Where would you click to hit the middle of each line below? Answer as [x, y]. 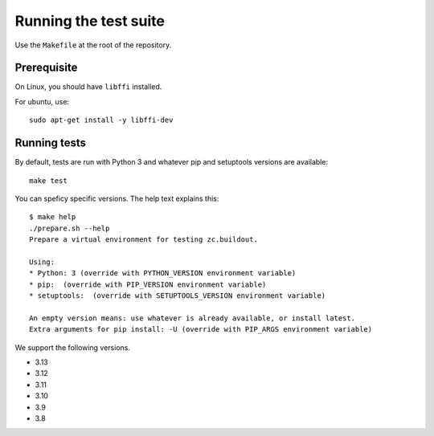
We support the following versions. [72, 347]
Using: [42, 262]
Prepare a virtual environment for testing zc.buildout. [144, 240]
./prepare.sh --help [70, 228]
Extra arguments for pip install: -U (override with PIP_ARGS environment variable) [201, 330]
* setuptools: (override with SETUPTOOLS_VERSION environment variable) [178, 296]
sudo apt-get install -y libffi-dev [101, 120]
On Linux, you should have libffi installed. [88, 87]
